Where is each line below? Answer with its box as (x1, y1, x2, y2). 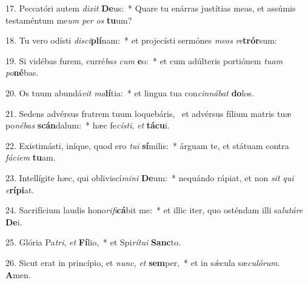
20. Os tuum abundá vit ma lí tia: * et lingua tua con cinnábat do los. (5, 86, 254, 99)
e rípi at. (5, 183, 35, 196)
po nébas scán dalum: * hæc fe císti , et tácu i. (5, 119, 170, 132)
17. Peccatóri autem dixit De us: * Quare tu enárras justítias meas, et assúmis (5, 2, 296, 14)
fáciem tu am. (5, 151, 56, 164)
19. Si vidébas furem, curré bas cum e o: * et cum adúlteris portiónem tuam (5, 54, 283, 67)
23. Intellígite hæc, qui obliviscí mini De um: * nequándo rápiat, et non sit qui (5, 171, 294, 184)
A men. (5, 268, 31, 281)
